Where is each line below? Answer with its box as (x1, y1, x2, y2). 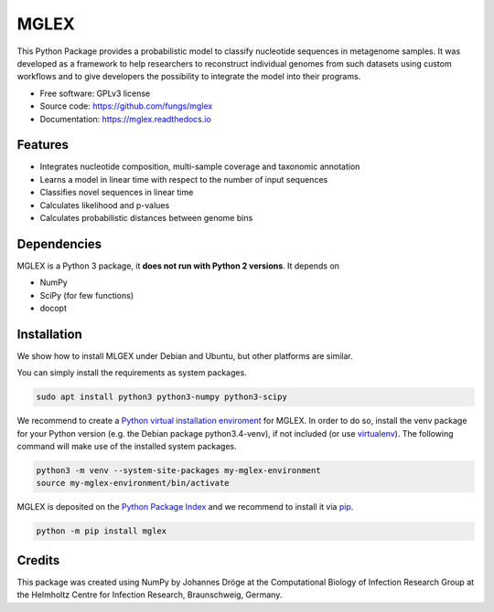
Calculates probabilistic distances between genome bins (39, 212, 253, 223)
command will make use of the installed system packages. (16, 441, 237, 452)
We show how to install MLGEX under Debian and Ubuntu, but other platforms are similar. (16, 350, 353, 361)
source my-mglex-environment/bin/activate (36, 478, 230, 489)
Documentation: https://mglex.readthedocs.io (39, 113, 212, 124)
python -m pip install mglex (36, 526, 167, 536)
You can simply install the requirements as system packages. (16, 367, 247, 378)
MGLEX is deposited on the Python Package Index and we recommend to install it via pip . (16, 501, 354, 512)
